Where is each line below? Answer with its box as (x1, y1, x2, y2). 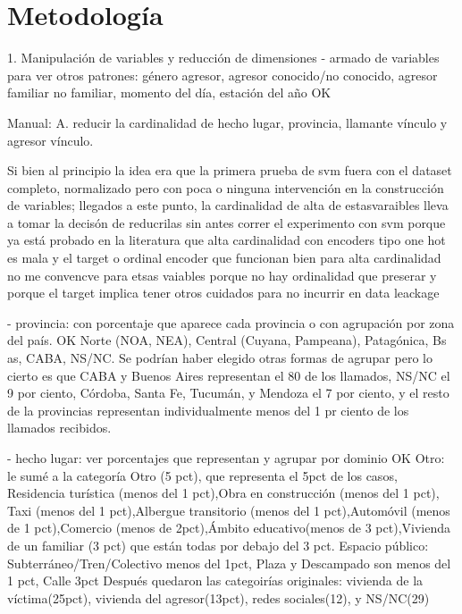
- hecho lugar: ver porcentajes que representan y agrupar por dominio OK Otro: (7, 449, 445, 467)
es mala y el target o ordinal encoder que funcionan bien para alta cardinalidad (7, 248, 441, 267)
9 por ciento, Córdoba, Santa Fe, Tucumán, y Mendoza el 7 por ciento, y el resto (7, 383, 449, 402)
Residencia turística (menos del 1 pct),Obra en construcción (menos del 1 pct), (7, 484, 440, 502)
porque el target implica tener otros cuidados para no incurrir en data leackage (7, 283, 440, 302)
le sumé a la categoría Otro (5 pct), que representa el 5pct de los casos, (7, 466, 398, 484)
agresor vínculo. (7, 130, 94, 149)
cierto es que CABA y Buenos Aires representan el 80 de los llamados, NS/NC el (7, 366, 450, 384)
